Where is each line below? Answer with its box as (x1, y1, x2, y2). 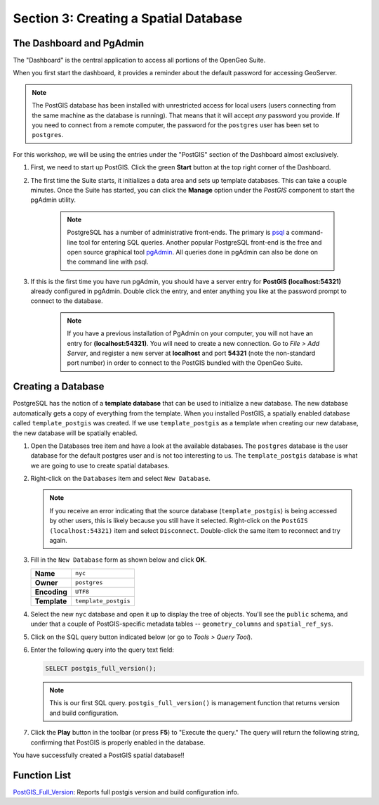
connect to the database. (30, 297, 103, 305)
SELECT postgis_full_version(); (45, 664, 157, 672)
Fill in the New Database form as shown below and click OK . (30, 555, 207, 564)
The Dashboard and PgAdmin (13, 37, 145, 49)
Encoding (34, 587, 68, 597)
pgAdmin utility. (30, 195, 77, 204)
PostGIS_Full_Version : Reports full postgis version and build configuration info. (13, 787, 239, 796)
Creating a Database (13, 380, 105, 393)
